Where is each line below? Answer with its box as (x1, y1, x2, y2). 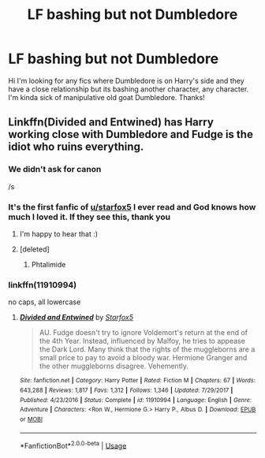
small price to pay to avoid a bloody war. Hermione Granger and (39, 353, 248, 363)
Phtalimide (31, 259, 66, 269)
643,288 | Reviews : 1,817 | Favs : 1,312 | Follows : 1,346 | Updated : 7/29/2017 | (19, 386, 233, 394)
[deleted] (19, 244, 50, 254)
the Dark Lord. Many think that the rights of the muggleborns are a (39, 344, 256, 354)
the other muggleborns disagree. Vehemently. (39, 361, 189, 371)
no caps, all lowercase (8, 297, 81, 307)
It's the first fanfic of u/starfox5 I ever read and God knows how (8, 201, 256, 212)
